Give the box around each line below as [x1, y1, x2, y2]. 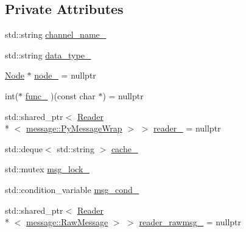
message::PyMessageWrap [26, 122, 122, 135]
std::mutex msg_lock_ [5, 163, 90, 175]
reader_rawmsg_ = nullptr [139, 216, 242, 228]
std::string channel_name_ [5, 28, 107, 41]
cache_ [111, 142, 138, 155]
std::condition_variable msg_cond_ [5, 183, 139, 195]
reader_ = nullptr [153, 122, 221, 135]
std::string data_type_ [5, 48, 91, 61]
